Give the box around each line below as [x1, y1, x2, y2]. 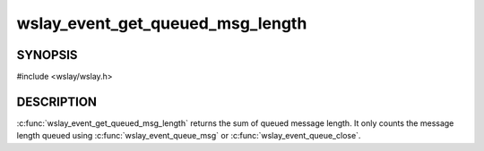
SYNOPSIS [16, 47, 78, 63]
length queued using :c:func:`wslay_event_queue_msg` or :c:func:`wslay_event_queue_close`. [16, 130, 361, 141]
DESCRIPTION [16, 94, 98, 109]
